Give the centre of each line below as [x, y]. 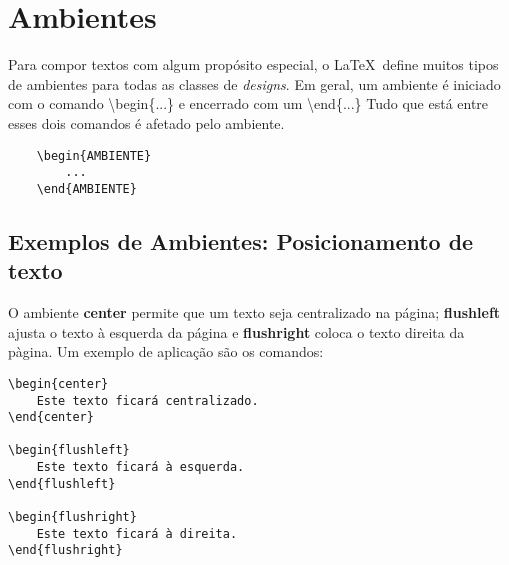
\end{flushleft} [62, 483]
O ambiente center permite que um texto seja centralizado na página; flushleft [254, 312]
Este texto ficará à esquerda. [140, 467]
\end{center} [51, 417]
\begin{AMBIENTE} [94, 155]
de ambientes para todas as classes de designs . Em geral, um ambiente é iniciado [254, 83]
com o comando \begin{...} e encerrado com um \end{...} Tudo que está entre [248, 103]
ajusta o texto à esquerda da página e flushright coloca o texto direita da [236, 331]
